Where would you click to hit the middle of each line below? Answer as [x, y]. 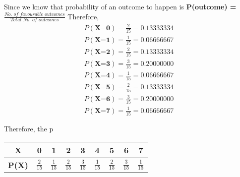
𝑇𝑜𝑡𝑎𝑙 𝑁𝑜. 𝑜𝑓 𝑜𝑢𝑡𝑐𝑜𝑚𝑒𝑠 [35, 20]
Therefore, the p [29, 129]
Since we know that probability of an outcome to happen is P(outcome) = [120, 6]
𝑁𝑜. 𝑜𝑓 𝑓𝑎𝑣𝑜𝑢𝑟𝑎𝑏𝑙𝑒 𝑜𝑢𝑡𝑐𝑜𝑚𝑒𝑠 [35, 15]
